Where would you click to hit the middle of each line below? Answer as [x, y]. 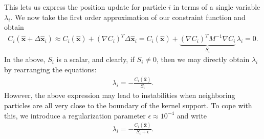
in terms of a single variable [217, 7]
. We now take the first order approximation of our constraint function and [128, 17]
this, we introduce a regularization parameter [75, 115]
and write [192, 115]
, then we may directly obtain [203, 59]
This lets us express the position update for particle [85, 7]
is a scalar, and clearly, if [95, 59]
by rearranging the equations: [50, 69]
